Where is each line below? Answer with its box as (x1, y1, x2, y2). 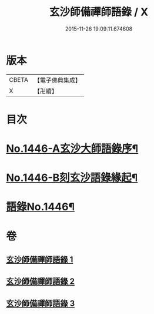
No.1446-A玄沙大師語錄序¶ (6, 142, 139, 156)
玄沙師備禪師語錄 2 (6, 276, 75, 286)
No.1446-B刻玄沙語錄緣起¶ (6, 171, 138, 184)
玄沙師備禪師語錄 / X (49, 5, 149, 19)
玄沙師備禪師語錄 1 (6, 254, 73, 265)
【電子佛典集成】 (34, 76, 81, 84)
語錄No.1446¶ (6, 200, 75, 214)
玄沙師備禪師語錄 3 (6, 298, 75, 308)
